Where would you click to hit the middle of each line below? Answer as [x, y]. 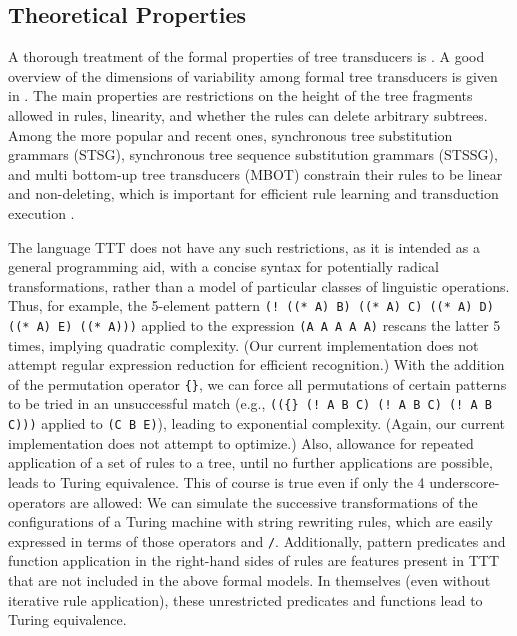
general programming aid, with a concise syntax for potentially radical [223, 266]
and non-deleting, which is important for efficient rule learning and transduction [253, 193]
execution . [41, 212]
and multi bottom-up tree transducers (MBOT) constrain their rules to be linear [255, 173]
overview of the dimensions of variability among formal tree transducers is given [253, 75]
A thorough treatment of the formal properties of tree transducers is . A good [246, 56]
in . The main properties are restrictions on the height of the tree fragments [240, 95]
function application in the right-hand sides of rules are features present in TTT [253, 560]
